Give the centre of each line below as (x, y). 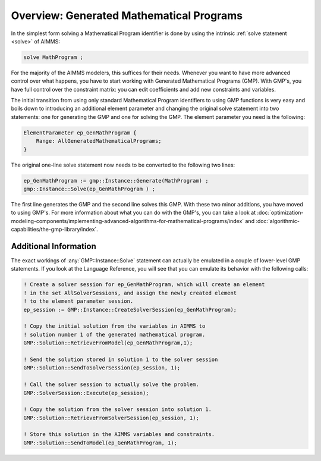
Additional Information (53, 246)
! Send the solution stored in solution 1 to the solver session (121, 359)
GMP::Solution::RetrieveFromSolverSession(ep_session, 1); (111, 418)
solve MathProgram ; (53, 57)
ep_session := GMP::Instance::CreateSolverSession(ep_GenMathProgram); (130, 310)
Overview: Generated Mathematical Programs (127, 15)
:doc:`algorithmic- (278, 221)
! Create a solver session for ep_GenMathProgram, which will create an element (144, 285)
